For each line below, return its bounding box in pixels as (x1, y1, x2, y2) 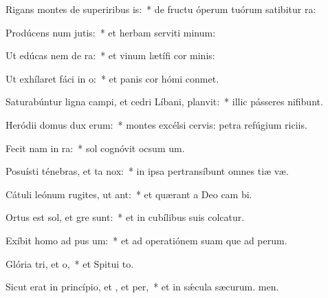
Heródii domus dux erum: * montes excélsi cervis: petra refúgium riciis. (6, 117, 307, 131)
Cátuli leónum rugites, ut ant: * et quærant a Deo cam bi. (6, 187, 252, 201)
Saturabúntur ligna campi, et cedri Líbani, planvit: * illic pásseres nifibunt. (6, 94, 323, 109)
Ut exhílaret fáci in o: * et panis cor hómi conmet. (6, 71, 219, 85)
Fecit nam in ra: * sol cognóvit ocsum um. (6, 140, 185, 155)
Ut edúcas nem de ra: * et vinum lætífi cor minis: (6, 48, 215, 63)
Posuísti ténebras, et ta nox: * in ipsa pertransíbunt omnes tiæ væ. (6, 164, 289, 178)
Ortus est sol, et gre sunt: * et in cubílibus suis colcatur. (6, 210, 245, 224)
